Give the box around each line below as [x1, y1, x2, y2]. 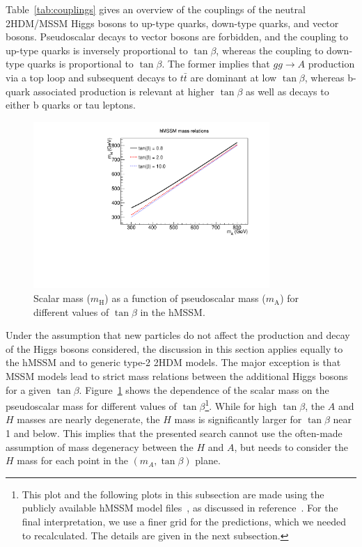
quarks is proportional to [27, 56, 134, 71]
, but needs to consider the [234, 439, 349, 454]
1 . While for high [205, 397, 277, 413]
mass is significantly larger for [174, 412, 302, 427]
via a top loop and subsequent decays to [6, 70, 178, 84]
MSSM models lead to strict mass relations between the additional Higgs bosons [6, 369, 348, 383]
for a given [6, 382, 51, 397]
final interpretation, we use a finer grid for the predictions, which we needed [22, 514, 346, 529]
